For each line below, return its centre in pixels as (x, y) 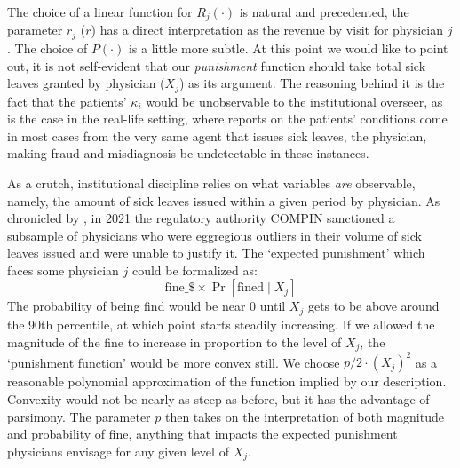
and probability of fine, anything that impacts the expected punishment (202, 434)
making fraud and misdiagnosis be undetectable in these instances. (188, 153)
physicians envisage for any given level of (118, 451)
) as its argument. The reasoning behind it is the (312, 83)
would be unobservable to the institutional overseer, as (294, 101)
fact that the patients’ (67, 101)
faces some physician (63, 270)
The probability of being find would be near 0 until (147, 306)
